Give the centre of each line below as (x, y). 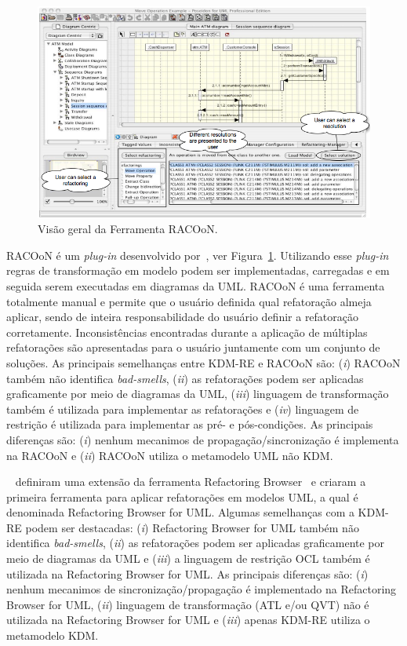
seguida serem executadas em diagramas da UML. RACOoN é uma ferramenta (196, 285)
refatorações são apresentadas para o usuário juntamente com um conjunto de (193, 347)
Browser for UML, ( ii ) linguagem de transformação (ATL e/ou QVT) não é (188, 604)
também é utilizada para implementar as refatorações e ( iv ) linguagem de (183, 409)
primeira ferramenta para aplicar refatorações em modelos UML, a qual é (182, 496)
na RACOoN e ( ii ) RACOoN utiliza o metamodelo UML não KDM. (170, 455)
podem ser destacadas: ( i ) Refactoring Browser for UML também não (192, 527)
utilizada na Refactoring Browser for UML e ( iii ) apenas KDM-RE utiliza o (188, 620)
